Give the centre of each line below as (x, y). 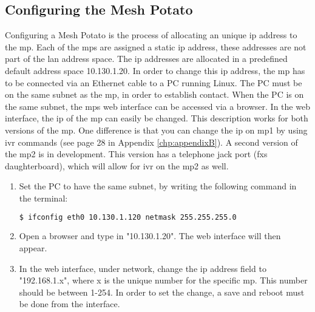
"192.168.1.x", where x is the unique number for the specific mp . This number (163, 280)
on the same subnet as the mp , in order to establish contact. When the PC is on (154, 94)
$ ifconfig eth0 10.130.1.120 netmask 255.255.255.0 (128, 217)
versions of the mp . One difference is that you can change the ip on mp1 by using (156, 130)
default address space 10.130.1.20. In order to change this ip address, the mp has (155, 70)
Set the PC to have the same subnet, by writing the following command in (158, 186)
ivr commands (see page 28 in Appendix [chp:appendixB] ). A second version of (151, 142)
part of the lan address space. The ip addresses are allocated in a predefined (146, 59)
